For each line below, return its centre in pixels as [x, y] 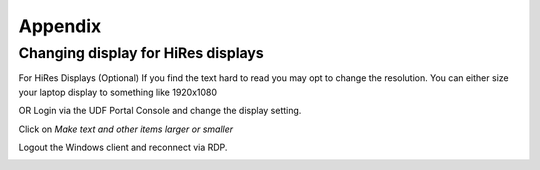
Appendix [60, 26]
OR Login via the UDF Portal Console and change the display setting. [160, 111]
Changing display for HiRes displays [141, 53]
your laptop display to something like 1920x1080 [118, 92]
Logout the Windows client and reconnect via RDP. [123, 147]
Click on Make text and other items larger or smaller [126, 129]
